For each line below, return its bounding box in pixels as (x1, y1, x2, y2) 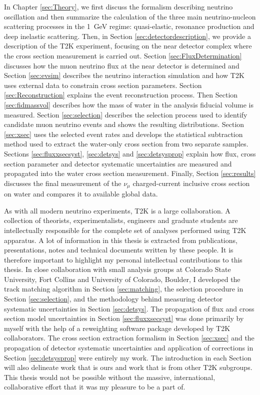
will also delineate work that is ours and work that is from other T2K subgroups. (4, 362, 252, 372)
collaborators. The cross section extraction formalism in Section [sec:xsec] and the (4, 332, 254, 343)
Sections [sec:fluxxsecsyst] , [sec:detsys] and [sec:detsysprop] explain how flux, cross (4, 148, 256, 158)
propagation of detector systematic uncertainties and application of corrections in (4, 342, 253, 353)
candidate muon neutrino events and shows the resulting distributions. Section (4, 119, 244, 129)
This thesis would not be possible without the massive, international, (4, 371, 215, 382)
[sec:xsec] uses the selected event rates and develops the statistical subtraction (4, 128, 243, 139)
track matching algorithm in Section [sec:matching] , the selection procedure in (4, 283, 243, 294)
